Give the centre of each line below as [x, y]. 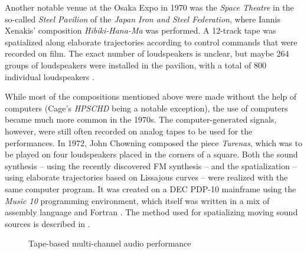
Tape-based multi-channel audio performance [110, 243]
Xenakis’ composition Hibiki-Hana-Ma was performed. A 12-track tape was [141, 30]
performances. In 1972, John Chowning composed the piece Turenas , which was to [153, 142]
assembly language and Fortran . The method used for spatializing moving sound [151, 212]
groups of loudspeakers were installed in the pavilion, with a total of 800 [136, 65]
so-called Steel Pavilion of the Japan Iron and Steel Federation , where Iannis [143, 19]
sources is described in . [48, 223]
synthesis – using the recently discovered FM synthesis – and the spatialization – [151, 165]
